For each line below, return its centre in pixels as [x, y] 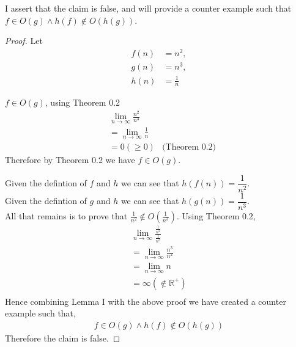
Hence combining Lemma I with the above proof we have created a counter [146, 301]
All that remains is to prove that [66, 215]
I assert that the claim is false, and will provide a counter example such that [148, 8]
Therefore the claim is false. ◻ [63, 338]
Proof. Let [24, 41]
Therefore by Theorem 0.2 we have [70, 160]
